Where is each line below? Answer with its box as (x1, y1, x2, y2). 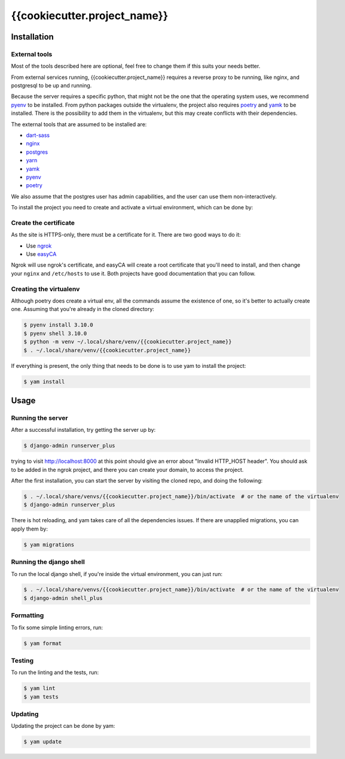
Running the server (11, 413, 68, 422)
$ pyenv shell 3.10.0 (23, 330, 87, 337)
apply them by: (11, 525, 48, 532)
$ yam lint (23, 685, 56, 692)
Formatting (11, 611, 44, 620)
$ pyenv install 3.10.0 (23, 322, 94, 328)
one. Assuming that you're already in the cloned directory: (11, 306, 155, 313)
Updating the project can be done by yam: (11, 723, 115, 730)
